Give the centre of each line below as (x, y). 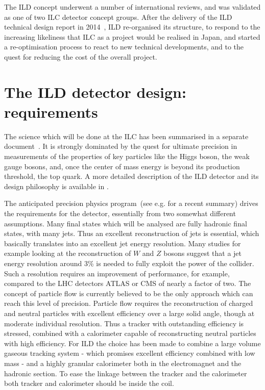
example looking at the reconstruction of (68, 253)
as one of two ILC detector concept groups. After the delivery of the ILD (118, 17)
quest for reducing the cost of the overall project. (81, 56)
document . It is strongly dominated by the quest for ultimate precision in (121, 146)
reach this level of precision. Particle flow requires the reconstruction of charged (129, 303)
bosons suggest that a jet (203, 253)
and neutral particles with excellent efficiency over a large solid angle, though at (129, 313)
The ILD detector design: (95, 92)
